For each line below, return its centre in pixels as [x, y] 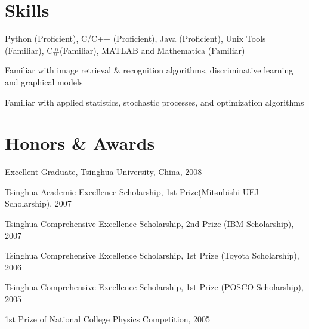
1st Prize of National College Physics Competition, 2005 [108, 319]
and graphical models [44, 82]
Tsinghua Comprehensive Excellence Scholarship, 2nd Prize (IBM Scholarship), [149, 223]
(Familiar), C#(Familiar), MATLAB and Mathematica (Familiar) [125, 50]
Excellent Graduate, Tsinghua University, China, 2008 [103, 172]
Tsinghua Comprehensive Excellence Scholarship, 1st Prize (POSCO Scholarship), [154, 287]
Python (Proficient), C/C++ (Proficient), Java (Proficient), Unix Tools [135, 39]
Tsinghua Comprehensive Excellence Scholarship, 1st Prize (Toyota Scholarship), [152, 255]
